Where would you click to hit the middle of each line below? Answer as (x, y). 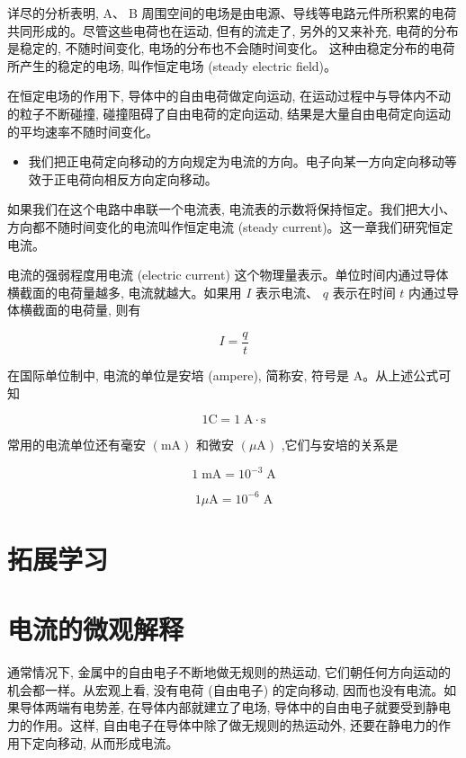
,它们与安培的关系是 (340, 445)
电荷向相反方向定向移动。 (142, 178)
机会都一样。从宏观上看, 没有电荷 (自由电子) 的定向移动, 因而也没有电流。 (226, 689)
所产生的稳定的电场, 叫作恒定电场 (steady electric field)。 (172, 65)
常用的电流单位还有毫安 (76, 445)
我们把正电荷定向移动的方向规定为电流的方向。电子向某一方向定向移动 (236, 161)
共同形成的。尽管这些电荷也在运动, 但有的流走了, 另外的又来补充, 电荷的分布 (233, 30)
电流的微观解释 (96, 629)
